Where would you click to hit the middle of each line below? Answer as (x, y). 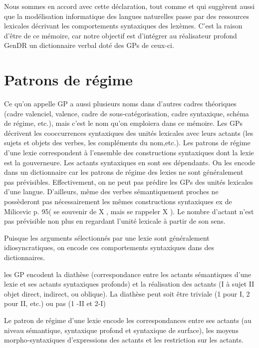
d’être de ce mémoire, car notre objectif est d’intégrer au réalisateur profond (121, 35)
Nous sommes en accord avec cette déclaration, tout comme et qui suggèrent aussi (129, 6)
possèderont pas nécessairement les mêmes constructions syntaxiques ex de (118, 201)
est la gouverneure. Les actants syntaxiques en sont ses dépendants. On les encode (130, 162)
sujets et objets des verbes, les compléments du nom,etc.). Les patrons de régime (127, 143)
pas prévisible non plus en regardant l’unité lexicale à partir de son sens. (115, 221)
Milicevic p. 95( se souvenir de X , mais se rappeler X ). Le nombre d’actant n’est (129, 211)
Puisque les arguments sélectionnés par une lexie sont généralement (107, 237)
